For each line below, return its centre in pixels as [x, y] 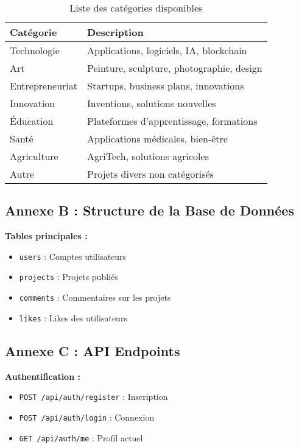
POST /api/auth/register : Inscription [93, 397]
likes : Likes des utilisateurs [73, 317]
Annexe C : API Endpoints [93, 350]
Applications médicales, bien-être [157, 138]
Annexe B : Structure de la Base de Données [149, 210]
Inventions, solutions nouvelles [152, 103]
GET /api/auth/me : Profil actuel [81, 437]
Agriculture [34, 156]
